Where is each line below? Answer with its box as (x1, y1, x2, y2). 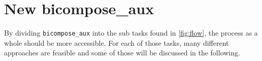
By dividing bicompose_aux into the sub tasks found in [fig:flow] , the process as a (4, 27, 258, 38)
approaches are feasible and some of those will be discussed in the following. (4, 47, 240, 58)
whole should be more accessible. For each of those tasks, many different (4, 37, 229, 48)
